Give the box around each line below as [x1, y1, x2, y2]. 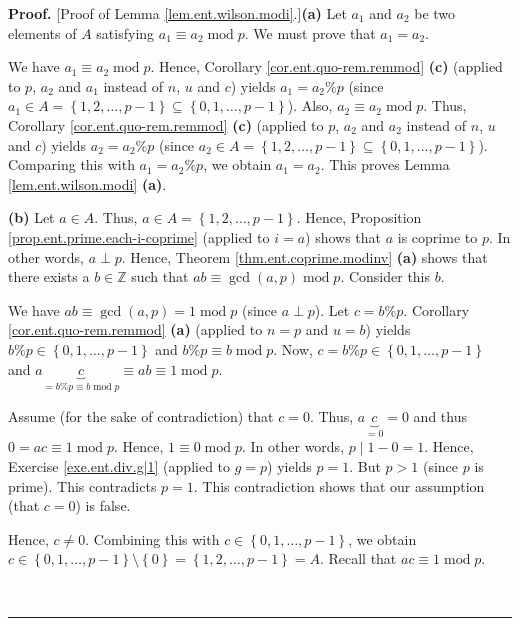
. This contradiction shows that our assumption [193, 475, 485, 496]
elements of [8, 22, 77, 43]
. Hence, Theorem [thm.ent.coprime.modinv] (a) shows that [121, 246, 488, 267]
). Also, [287, 95, 333, 116]
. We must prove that [244, 22, 376, 43]
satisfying [96, 22, 155, 43]
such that [131, 266, 189, 287]
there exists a [8, 266, 90, 287]
